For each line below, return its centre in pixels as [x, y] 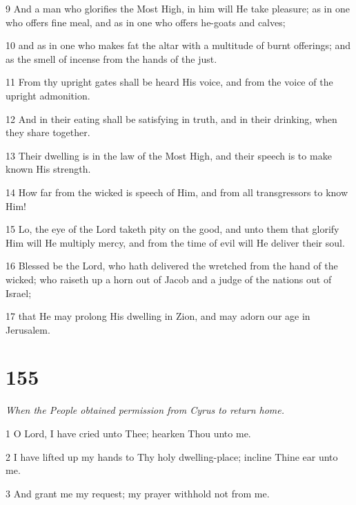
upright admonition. [48, 95]
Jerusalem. [28, 329]
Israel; [19, 293]
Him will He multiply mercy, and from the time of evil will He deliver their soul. [175, 242]
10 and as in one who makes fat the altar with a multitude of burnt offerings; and [178, 45]
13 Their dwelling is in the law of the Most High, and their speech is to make [169, 155]
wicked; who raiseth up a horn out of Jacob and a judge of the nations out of [169, 279]
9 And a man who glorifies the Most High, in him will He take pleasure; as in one [178, 8]
